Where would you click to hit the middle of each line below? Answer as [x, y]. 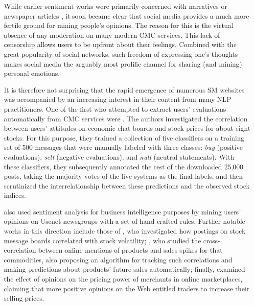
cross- [212, 240]
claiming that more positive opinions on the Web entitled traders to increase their [127, 288]
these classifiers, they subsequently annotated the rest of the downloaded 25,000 [124, 166]
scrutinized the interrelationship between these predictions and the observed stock [127, 185]
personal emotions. [32, 73]
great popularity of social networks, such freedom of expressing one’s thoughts [121, 54]
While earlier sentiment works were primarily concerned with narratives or [116, 6]
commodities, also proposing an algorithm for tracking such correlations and [118, 259]
